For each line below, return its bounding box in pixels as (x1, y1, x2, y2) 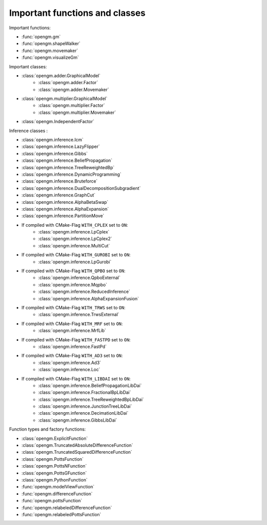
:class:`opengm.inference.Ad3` (38, 359, 101, 366)
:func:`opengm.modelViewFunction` (21, 484, 95, 490)
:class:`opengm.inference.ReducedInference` (38, 288, 131, 294)
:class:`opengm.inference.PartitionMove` (21, 213, 105, 219)
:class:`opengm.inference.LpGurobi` (38, 259, 112, 265)
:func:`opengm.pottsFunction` (21, 498, 83, 504)
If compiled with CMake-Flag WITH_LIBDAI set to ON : (21, 376, 131, 382)
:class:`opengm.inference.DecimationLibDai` (38, 410, 129, 416)
